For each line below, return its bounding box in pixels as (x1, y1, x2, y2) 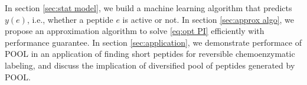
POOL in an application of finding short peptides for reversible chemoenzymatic (5, 47, 295, 60)
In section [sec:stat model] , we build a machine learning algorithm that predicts (5, 2, 292, 13)
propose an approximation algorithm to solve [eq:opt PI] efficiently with (5, 25, 264, 37)
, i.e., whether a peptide (27, 13, 113, 25)
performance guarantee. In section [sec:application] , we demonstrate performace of (5, 36, 302, 48)
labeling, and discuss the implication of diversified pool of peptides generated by (5, 59, 295, 71)
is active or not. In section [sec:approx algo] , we (122, 13, 295, 25)
